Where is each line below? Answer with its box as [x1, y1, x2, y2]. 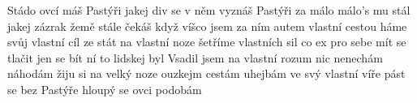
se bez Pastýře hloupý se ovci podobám [7, 80, 202, 97]
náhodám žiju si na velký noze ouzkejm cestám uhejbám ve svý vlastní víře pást [7, 65, 406, 82]
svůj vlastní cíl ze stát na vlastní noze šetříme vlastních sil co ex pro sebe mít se [7, 33, 406, 50]
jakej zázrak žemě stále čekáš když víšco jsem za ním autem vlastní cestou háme [7, 17, 407, 34]
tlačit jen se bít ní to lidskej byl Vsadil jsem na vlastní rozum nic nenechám [7, 49, 383, 66]
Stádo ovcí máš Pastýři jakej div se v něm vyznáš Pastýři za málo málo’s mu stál [7, 2, 411, 18]
